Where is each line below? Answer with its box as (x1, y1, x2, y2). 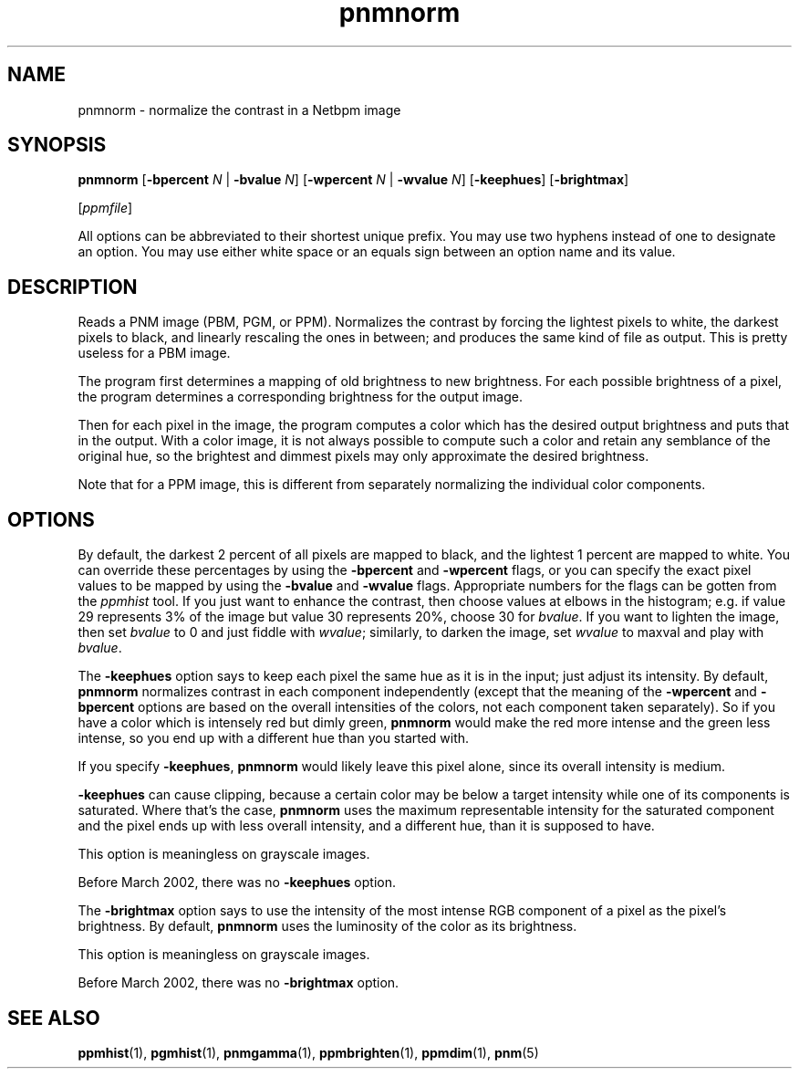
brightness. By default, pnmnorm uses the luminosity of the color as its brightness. (78, 918, 577, 935)
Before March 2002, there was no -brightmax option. (78, 975, 399, 991)
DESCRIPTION (7, 275, 138, 298)
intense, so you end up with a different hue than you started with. (78, 730, 470, 747)
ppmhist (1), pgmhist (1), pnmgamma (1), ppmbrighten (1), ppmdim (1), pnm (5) (78, 1044, 539, 1060)
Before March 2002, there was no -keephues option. (78, 874, 396, 891)
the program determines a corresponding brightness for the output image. (78, 389, 523, 405)
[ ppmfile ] (78, 200, 133, 216)
